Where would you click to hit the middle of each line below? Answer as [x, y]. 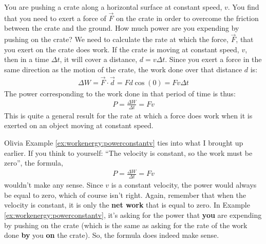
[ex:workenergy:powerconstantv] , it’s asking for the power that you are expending [133, 215]
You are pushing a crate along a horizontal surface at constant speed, [113, 7]
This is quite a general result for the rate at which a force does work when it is [128, 115]
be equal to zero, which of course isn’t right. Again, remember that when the [125, 195]
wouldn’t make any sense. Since [54, 185]
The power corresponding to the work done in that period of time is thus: [120, 93]
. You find [243, 7]
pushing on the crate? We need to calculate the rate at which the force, [116, 39]
